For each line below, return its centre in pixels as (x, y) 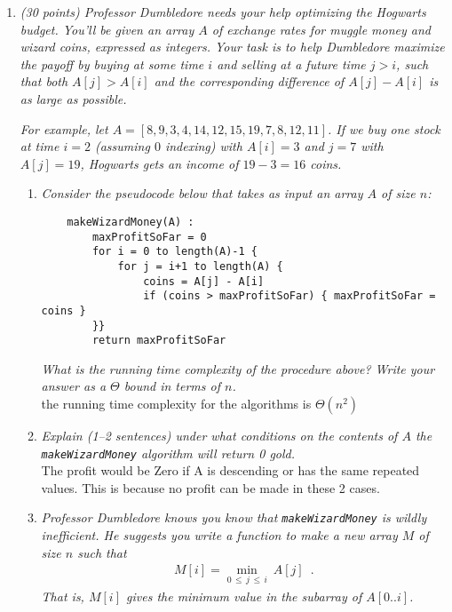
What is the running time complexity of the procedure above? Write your (238, 368)
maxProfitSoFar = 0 (149, 237)
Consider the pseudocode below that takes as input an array (202, 193)
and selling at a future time (291, 64)
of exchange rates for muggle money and (321, 29)
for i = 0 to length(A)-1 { (175, 252)
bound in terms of (172, 386)
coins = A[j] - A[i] (204, 281)
